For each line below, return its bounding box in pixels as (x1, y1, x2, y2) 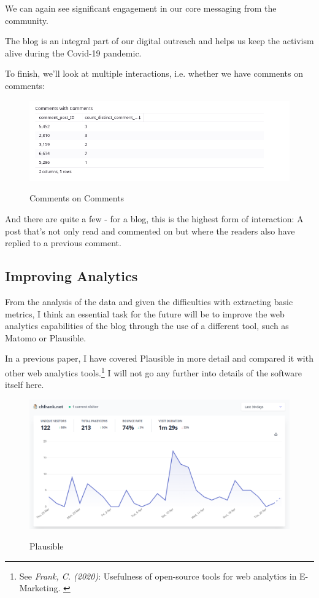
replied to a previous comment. (5, 236, 121, 249)
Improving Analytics (5, 266, 138, 285)
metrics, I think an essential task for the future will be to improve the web (5, 307, 285, 320)
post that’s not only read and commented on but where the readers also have (5, 224, 295, 237)
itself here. (5, 378, 44, 391)
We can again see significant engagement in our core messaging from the (5, 2, 277, 14)
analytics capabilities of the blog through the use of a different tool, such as (5, 319, 289, 332)
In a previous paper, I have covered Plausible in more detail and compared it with (5, 352, 313, 365)
